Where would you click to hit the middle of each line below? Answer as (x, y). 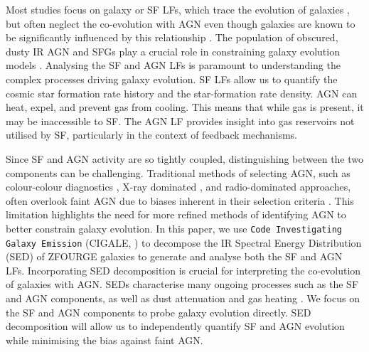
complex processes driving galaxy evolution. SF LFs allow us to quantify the (172, 79)
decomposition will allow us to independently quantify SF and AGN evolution (175, 326)
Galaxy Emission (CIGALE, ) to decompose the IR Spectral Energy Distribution (184, 242)
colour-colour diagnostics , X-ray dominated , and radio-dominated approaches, (178, 187)
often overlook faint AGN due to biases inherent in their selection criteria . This (180, 200)
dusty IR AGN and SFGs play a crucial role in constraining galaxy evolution (173, 51)
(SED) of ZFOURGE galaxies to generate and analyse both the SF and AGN (174, 256)
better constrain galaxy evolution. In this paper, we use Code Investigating (174, 228)
